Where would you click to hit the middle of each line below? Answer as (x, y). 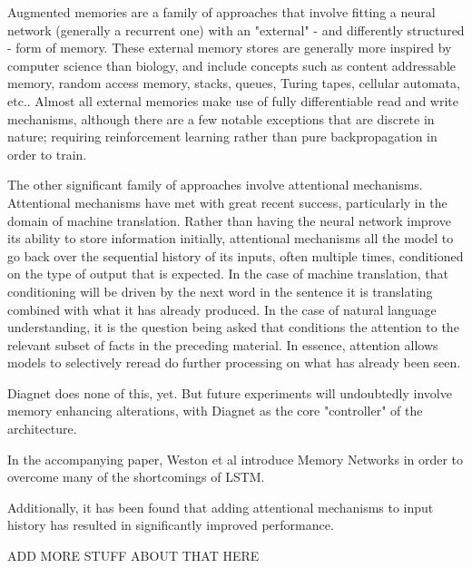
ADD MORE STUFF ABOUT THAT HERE (133, 556)
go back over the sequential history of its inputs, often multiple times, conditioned (236, 255)
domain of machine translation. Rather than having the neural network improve (229, 220)
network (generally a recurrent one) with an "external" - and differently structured (236, 29)
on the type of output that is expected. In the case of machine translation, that (228, 274)
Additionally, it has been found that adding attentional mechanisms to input (221, 507)
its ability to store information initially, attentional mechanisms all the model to (231, 238)
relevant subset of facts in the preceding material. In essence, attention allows (223, 344)
